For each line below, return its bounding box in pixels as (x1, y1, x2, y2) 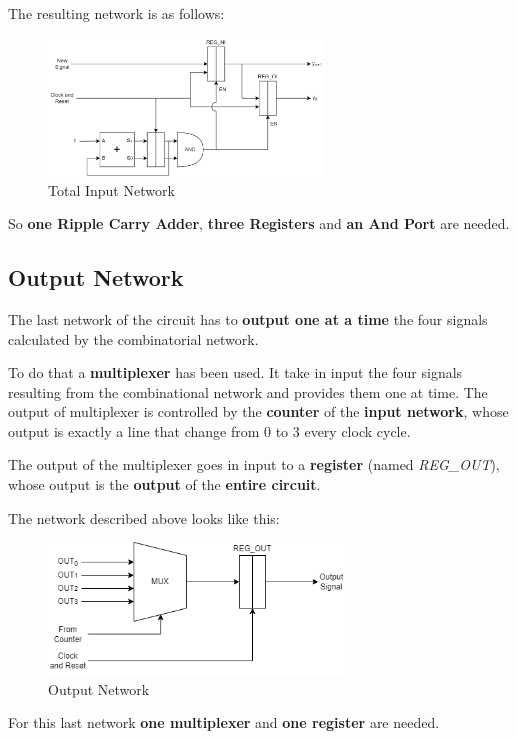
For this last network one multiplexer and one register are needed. (8, 712, 440, 733)
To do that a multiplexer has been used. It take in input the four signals (8, 362, 463, 383)
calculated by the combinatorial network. (8, 328, 259, 349)
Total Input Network (48, 179, 175, 200)
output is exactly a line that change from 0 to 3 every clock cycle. (8, 420, 411, 441)
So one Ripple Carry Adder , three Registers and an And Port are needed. (8, 213, 510, 234)
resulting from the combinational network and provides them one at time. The (8, 381, 488, 402)
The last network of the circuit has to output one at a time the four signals (8, 308, 488, 329)
